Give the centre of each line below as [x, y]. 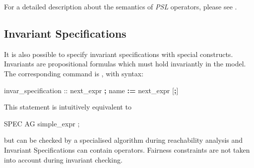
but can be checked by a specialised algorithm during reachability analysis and [124, 140]
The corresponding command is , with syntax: [74, 73]
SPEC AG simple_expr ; [42, 123]
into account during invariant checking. [63, 159]
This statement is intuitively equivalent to [68, 107]
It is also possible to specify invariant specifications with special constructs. [119, 54]
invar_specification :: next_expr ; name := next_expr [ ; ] [91, 90]
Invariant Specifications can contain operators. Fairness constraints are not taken [127, 149]
